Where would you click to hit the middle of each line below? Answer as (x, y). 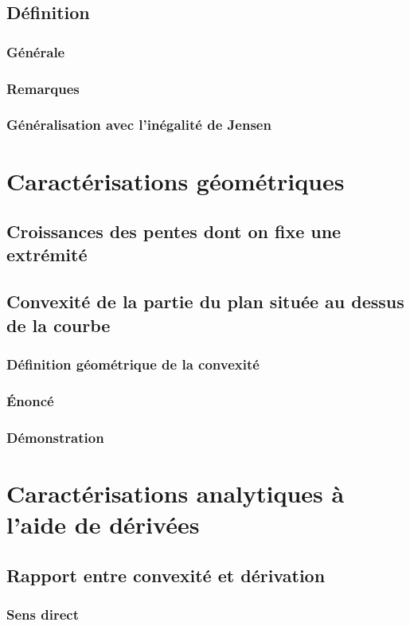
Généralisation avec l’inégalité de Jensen (139, 125)
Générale (36, 51)
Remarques (43, 88)
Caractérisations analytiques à (176, 493)
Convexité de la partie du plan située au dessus (205, 301)
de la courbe (59, 325)
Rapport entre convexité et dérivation (166, 575)
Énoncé (30, 400)
